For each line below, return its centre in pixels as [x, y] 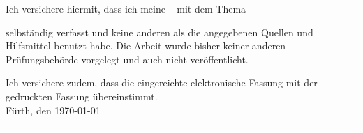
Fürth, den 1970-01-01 [53, 110]
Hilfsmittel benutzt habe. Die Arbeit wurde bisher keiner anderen [146, 46]
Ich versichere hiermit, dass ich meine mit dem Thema [126, 8]
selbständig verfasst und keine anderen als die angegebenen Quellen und [160, 32]
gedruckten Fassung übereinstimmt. [82, 96]
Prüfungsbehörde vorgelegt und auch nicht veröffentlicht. [127, 59]
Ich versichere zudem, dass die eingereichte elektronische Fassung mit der [162, 83]
